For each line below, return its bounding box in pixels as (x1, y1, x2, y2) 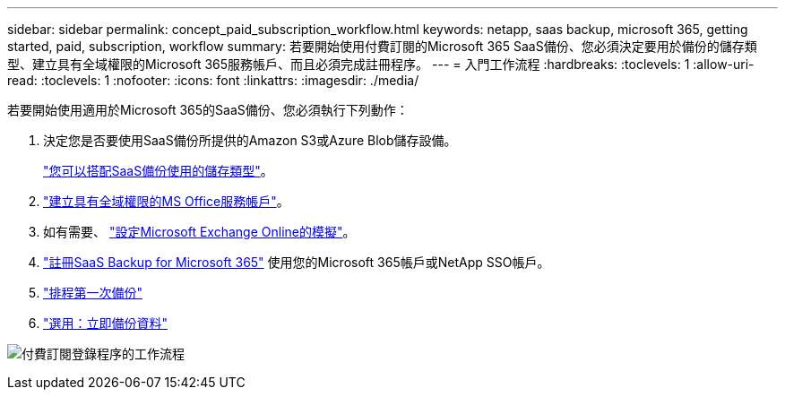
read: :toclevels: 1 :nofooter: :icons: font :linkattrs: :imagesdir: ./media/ (7, 73, 419, 88)
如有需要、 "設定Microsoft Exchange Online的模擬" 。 (43, 224, 356, 239)
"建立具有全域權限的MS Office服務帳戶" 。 (43, 194, 289, 209)
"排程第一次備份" (43, 285, 143, 300)
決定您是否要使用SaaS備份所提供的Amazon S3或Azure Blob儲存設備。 (43, 133, 457, 148)
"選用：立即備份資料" (43, 315, 168, 331)
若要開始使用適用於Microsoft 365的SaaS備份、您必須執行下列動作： (7, 102, 409, 117)
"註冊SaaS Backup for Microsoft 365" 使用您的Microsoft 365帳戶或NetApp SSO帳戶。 (43, 255, 550, 270)
